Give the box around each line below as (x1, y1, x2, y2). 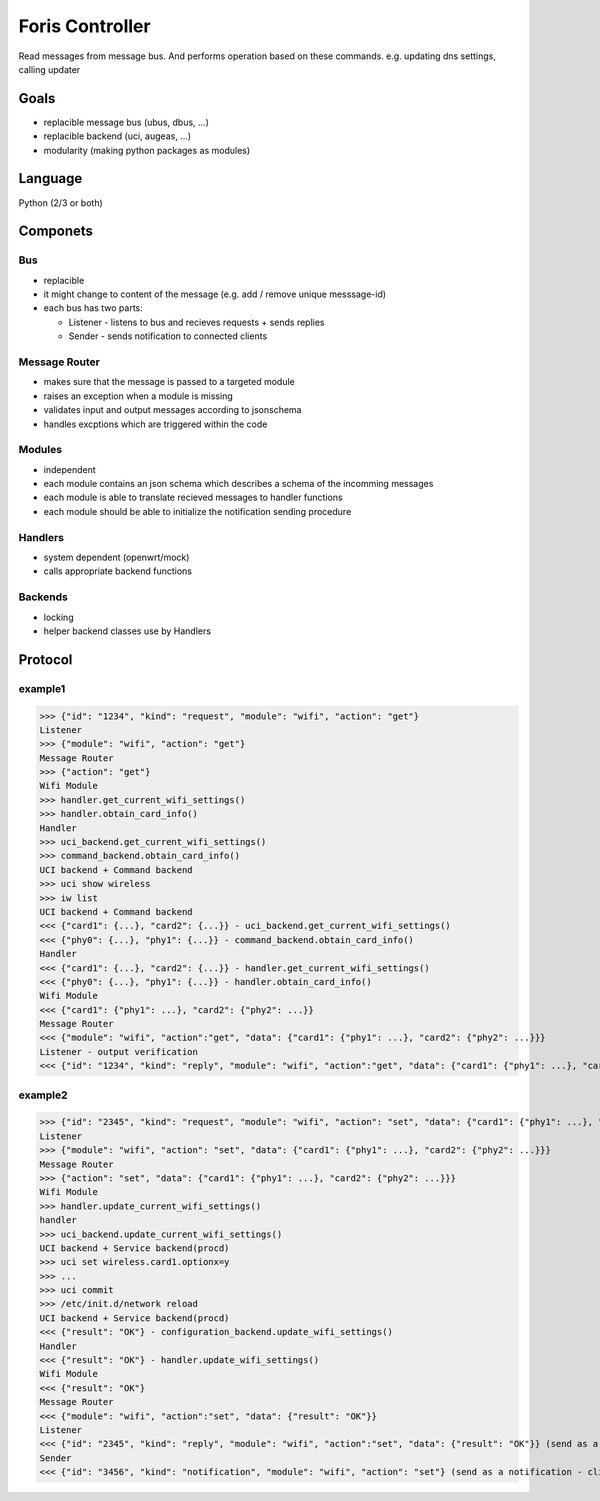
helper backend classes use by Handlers (43, 625, 212, 637)
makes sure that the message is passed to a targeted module (43, 376, 295, 388)
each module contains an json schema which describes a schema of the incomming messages (43, 478, 434, 490)
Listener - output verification (39, 1046, 199, 1057)
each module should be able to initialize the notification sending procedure (43, 505, 352, 517)
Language (18, 170, 83, 187)
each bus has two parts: (43, 302, 144, 314)
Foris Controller (18, 15, 151, 37)
